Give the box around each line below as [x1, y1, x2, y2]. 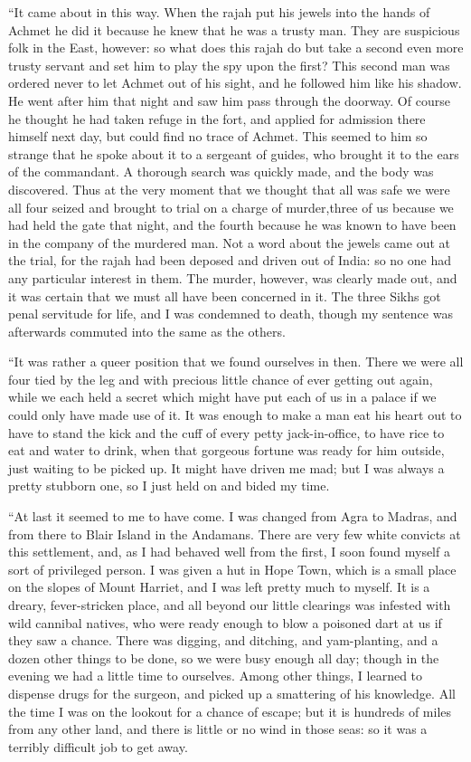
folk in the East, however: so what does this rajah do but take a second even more [8, 38, 464, 57]
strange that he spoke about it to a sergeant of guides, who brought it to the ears [8, 144, 459, 163]
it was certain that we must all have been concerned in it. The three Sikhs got [8, 286, 441, 305]
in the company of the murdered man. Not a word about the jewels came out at [8, 233, 450, 252]
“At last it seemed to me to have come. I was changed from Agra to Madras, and [8, 507, 457, 526]
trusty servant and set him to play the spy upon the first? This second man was [8, 55, 450, 74]
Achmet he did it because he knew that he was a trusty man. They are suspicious [8, 20, 460, 39]
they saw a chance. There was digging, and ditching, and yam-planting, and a [8, 631, 438, 650]
